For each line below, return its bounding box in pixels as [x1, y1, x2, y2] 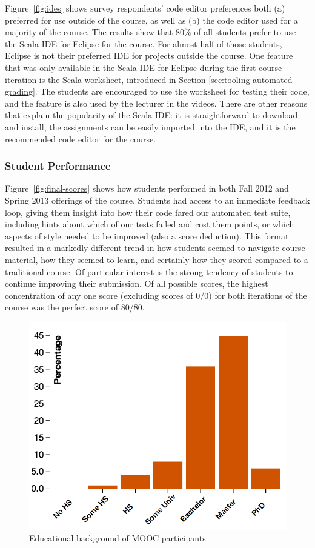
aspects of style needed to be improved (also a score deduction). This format [5, 229, 289, 242]
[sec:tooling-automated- [208, 73, 296, 85]
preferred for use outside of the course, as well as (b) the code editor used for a [5, 13, 298, 26]
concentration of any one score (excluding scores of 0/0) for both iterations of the [5, 289, 307, 301]
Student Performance [5, 158, 111, 173]
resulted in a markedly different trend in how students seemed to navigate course [5, 241, 305, 254]
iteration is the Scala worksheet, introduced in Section [5, 73, 206, 85]
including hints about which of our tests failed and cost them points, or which [5, 218, 294, 230]
